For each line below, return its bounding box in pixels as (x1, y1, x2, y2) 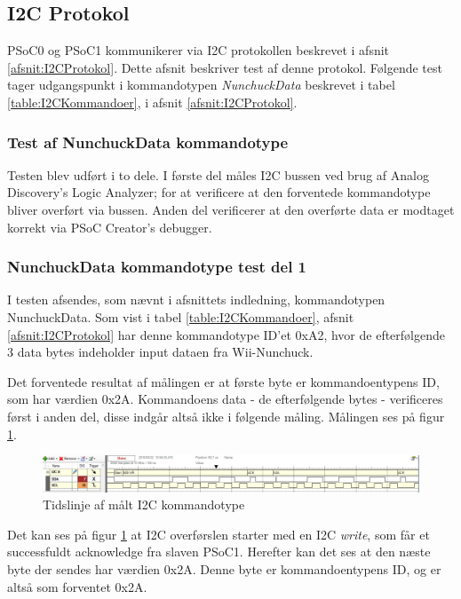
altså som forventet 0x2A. (7, 577, 147, 595)
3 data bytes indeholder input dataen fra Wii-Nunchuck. (7, 343, 314, 361)
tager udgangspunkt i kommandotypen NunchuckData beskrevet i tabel (7, 75, 395, 94)
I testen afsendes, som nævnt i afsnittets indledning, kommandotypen (7, 290, 385, 309)
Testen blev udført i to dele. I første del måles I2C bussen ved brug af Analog (7, 165, 429, 184)
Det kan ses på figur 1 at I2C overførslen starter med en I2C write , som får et (7, 524, 430, 543)
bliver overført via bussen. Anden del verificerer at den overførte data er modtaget (7, 200, 455, 218)
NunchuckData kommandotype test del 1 (7, 256, 307, 278)
